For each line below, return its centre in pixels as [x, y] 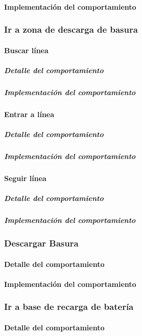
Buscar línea [26, 50]
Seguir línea [25, 178]
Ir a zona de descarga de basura [71, 29]
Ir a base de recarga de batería [69, 307]
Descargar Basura [41, 243]
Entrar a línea [29, 114]
